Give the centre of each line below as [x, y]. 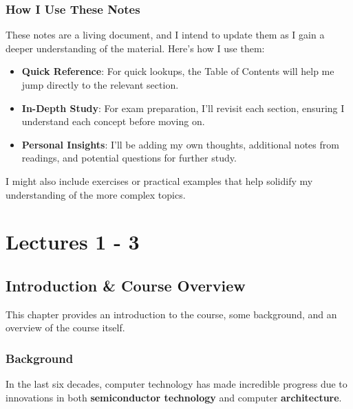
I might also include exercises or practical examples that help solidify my [159, 180]
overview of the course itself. [65, 328]
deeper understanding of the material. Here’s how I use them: [135, 48]
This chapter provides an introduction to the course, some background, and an [171, 314]
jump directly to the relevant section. [100, 85]
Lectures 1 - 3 [73, 242]
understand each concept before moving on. [113, 121]
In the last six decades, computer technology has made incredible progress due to [176, 384]
